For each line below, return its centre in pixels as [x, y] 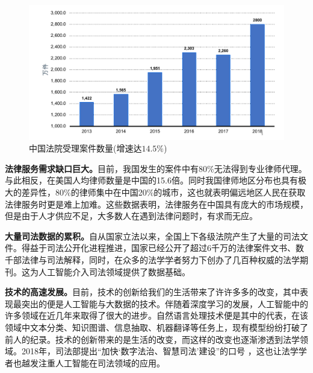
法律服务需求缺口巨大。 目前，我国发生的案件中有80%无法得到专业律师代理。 [156, 168]
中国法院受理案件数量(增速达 [85, 148]
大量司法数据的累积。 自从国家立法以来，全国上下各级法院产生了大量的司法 [152, 236]
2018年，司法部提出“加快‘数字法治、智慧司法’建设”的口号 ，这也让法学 [160, 351]
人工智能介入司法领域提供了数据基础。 [114, 271]
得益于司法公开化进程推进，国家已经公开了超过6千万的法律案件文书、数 [163, 248]
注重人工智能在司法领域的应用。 [101, 362]
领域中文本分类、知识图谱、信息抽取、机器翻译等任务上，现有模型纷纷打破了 [156, 327]
